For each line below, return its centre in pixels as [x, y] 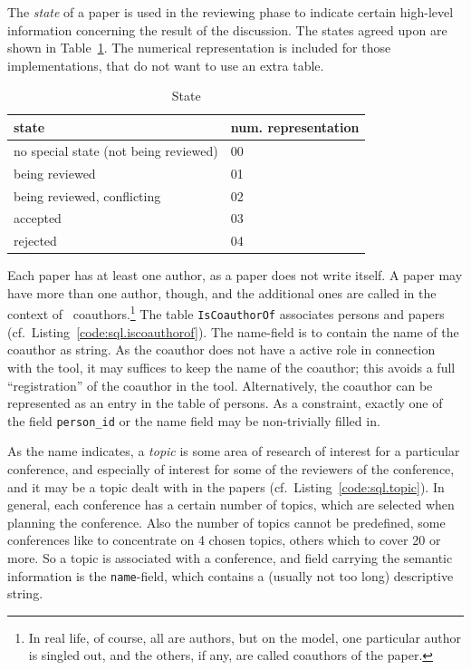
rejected [35, 241]
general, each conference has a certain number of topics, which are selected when [231, 505]
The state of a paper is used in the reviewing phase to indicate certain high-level [231, 12]
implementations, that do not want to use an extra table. [166, 65]
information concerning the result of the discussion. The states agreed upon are [227, 29]
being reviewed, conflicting [87, 195]
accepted [38, 218]
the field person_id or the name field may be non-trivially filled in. [194, 420]
